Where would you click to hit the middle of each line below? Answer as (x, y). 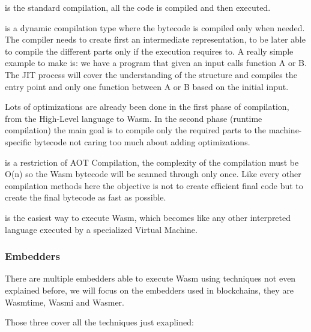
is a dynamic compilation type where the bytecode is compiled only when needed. (155, 27)
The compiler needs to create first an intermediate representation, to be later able (155, 39)
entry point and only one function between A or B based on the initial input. (147, 86)
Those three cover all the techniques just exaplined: (99, 322)
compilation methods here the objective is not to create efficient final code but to (154, 185)
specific (18, 141)
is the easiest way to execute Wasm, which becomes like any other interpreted (148, 217)
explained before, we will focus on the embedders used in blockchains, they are (149, 290)
